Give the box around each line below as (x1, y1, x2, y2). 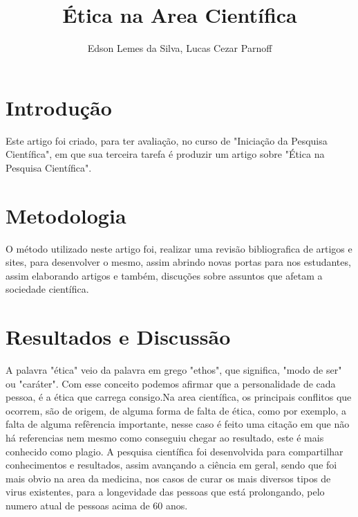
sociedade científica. (6, 282, 89, 296)
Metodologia (6, 201, 126, 229)
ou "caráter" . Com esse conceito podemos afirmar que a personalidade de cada (6, 376, 336, 390)
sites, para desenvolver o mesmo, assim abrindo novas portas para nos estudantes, (6, 255, 351, 269)
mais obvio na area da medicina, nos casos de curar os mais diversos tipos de (6, 471, 331, 485)
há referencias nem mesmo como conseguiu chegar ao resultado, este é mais (6, 430, 324, 445)
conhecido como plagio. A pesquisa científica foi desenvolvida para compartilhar (6, 444, 343, 458)
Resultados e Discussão (6, 323, 231, 351)
